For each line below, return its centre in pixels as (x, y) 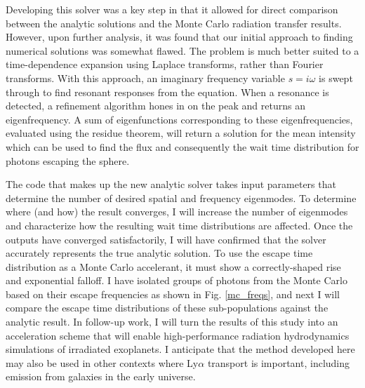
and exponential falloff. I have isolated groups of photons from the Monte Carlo (177, 280)
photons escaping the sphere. (68, 160)
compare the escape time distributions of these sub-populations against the (167, 308)
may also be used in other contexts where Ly (102, 362)
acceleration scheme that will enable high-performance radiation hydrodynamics (178, 335)
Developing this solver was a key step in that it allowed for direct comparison (172, 9)
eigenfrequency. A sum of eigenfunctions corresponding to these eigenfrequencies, (179, 119)
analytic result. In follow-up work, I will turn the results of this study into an (172, 322)
